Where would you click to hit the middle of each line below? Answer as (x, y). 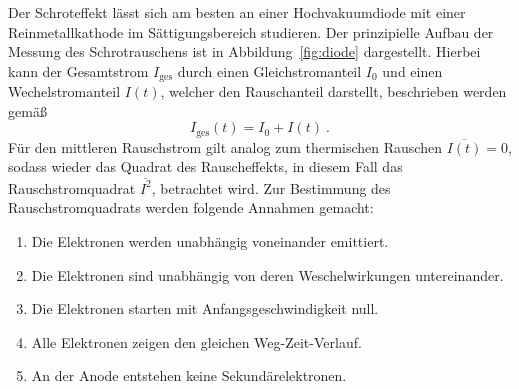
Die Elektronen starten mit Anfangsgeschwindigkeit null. (205, 308)
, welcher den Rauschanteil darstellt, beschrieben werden (333, 91)
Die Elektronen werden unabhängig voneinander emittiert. (210, 240)
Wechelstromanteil (64, 91)
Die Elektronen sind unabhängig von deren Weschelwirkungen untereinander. (267, 274)
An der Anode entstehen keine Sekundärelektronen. (189, 375)
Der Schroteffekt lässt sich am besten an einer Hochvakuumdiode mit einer (237, 12)
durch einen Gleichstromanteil (269, 70)
